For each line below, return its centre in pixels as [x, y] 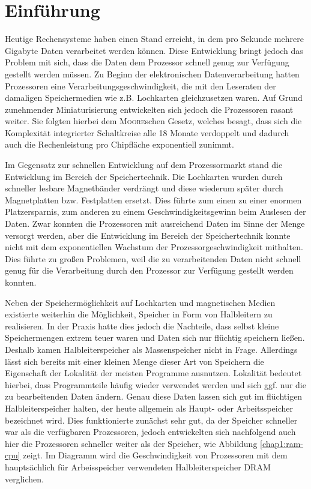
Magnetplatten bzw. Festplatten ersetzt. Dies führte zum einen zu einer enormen [153, 199]
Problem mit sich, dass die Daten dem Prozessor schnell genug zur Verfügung [147, 62]
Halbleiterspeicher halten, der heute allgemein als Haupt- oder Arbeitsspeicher [149, 408]
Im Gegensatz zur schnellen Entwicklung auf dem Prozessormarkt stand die [144, 165]
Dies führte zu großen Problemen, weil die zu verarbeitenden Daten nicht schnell [153, 258]
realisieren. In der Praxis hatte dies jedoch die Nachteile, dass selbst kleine [142, 325]
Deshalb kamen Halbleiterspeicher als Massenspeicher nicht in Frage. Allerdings [151, 349]
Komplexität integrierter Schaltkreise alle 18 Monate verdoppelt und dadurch [147, 132]
